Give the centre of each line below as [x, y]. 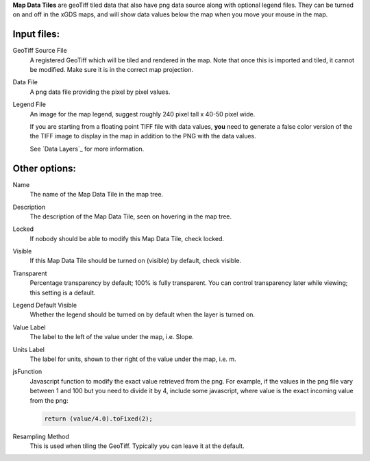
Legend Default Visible [45, 306]
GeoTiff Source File [40, 51]
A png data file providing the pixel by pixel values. [100, 92]
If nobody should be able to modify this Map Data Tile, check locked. [127, 238]
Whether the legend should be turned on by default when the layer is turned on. [143, 314]
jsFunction [27, 372]
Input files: [36, 34]
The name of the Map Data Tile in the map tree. [97, 195]
